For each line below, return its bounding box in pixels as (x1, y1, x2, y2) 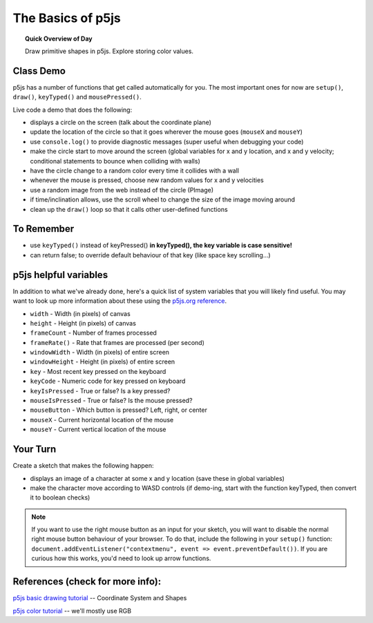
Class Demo (12, 65, 66, 77)
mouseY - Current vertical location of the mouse (30, 425, 166, 434)
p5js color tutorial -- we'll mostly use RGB (12, 606, 131, 615)
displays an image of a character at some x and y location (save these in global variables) (30, 474, 285, 482)
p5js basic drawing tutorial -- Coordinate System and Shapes (12, 594, 187, 602)
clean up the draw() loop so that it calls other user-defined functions (30, 205, 228, 213)
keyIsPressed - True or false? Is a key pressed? (30, 386, 171, 395)
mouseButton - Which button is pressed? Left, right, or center (30, 406, 207, 414)
